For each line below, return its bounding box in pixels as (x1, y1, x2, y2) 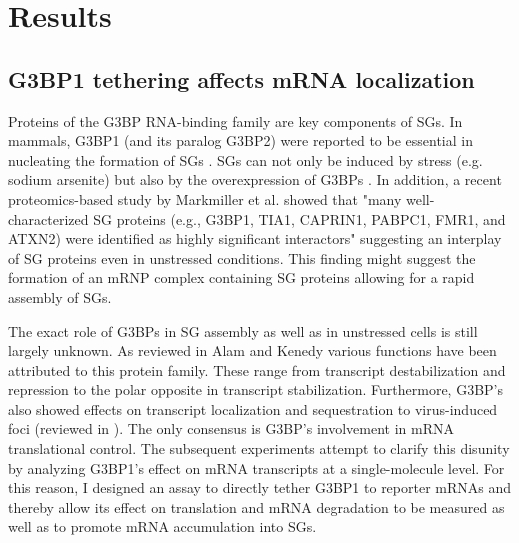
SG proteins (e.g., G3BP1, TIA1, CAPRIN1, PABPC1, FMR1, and (93, 208, 506, 229)
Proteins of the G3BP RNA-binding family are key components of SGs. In (8, 110, 463, 131)
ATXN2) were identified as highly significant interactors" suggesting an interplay (8, 228, 502, 249)
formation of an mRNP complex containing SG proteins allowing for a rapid (8, 267, 475, 288)
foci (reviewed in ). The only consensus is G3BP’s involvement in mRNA (8, 418, 454, 439)
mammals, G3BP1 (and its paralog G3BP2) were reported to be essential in (8, 130, 473, 151)
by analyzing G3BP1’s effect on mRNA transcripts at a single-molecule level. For (8, 457, 505, 478)
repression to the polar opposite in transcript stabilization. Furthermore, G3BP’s (8, 379, 504, 400)
